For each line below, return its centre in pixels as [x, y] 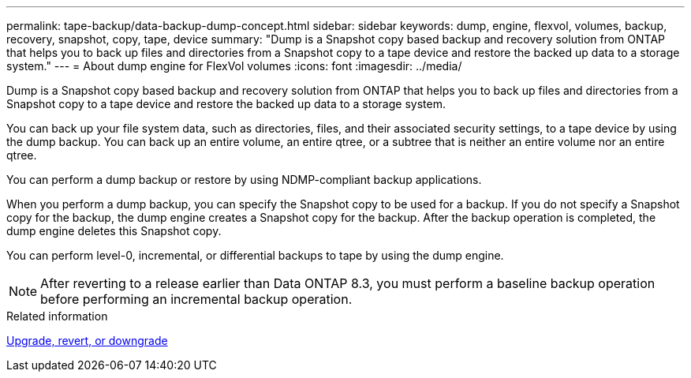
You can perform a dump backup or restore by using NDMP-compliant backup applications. [244, 180]
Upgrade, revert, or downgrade [87, 341]
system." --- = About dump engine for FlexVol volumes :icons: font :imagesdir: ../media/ [234, 66]
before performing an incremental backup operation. [196, 299]
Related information [57, 316]
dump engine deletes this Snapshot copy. [114, 231]
